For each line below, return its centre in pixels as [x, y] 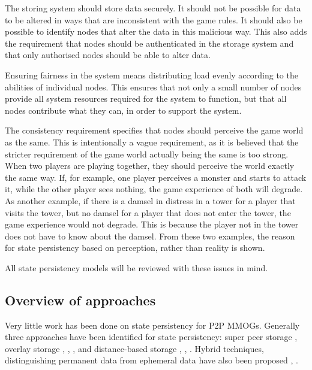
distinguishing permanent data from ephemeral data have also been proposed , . [151, 360]
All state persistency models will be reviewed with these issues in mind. [136, 267]
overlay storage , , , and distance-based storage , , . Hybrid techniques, [134, 348]
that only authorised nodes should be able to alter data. [108, 55]
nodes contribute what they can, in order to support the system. [123, 110]
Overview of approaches [80, 300]
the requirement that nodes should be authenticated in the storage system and [149, 43]
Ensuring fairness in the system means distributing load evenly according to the [151, 75]
